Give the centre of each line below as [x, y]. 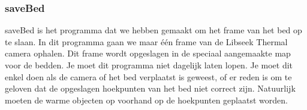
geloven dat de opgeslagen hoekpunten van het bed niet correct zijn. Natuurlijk [150, 88]
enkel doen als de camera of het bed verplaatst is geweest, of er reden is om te [148, 76]
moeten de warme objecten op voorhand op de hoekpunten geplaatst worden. [146, 100]
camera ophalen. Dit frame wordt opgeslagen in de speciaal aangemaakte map [148, 53]
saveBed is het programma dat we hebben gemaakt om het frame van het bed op [153, 30]
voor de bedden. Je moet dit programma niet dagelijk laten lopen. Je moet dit [149, 65]
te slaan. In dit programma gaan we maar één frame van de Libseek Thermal [146, 41]
